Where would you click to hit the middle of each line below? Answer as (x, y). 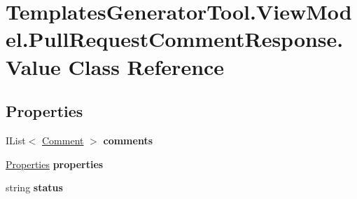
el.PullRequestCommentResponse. (175, 39)
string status (34, 187)
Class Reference (146, 66)
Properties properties (55, 164)
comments (128, 140)
